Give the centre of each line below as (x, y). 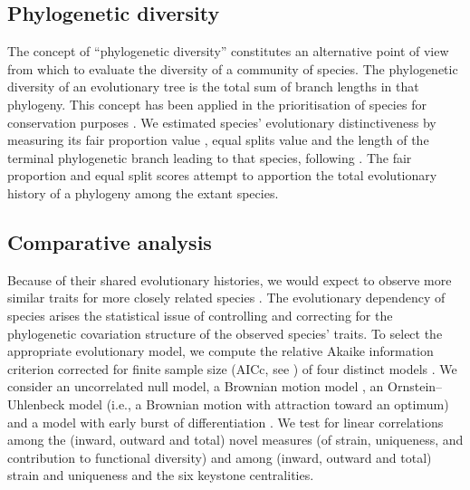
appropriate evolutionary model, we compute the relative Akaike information (221, 351)
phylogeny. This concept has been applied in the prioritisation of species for (217, 104)
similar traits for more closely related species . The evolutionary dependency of (226, 298)
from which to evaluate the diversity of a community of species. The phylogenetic (233, 68)
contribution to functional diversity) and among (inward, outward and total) (220, 457)
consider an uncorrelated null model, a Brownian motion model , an (196, 386)
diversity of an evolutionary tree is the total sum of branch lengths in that (213, 86)
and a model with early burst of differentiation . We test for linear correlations (225, 422)
